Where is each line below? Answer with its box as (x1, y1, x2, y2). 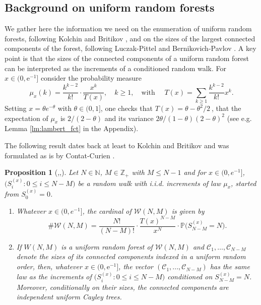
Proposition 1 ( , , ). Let (5, 167, 79, 177)
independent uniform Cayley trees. (16, 291, 122, 302)
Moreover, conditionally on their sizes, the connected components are (16, 281, 229, 292)
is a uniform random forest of (61, 241, 153, 252)
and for (183, 167, 206, 177)
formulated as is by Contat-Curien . (5, 150, 115, 160)
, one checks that (100, 103, 153, 113)
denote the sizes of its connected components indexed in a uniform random (16, 251, 246, 262)
